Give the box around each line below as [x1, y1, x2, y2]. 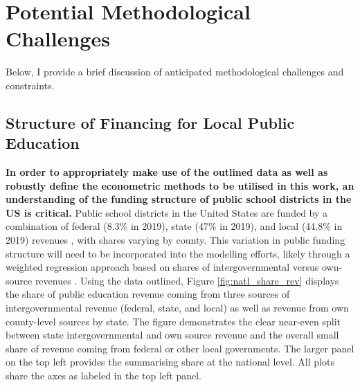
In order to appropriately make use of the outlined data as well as [6, 165, 328, 179]
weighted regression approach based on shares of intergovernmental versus [6, 260, 319, 274]
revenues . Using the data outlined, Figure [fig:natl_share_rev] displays [35, 273, 339, 287]
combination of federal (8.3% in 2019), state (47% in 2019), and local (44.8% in [6, 219, 343, 233]
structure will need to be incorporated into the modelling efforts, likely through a [6, 246, 350, 260]
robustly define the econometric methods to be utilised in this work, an [6, 178, 354, 192]
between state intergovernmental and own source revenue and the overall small [6, 327, 339, 342]
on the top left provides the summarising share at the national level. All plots [6, 354, 334, 369]
